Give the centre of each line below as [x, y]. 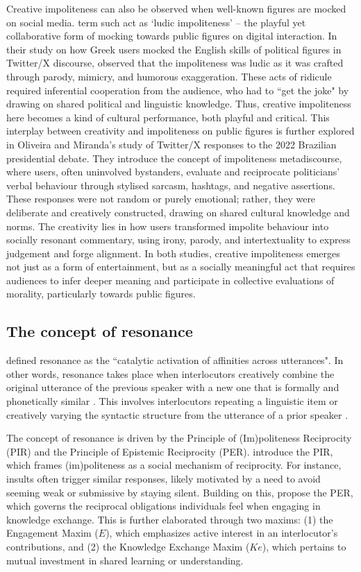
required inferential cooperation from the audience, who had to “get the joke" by [178, 90]
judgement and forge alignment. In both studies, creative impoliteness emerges [173, 253]
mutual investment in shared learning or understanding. [125, 560]
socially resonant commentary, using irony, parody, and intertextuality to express [178, 240]
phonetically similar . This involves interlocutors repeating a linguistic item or [172, 401]
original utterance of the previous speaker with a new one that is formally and [173, 387]
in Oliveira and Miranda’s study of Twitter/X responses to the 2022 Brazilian [171, 144]
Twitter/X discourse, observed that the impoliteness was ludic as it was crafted [175, 63]
